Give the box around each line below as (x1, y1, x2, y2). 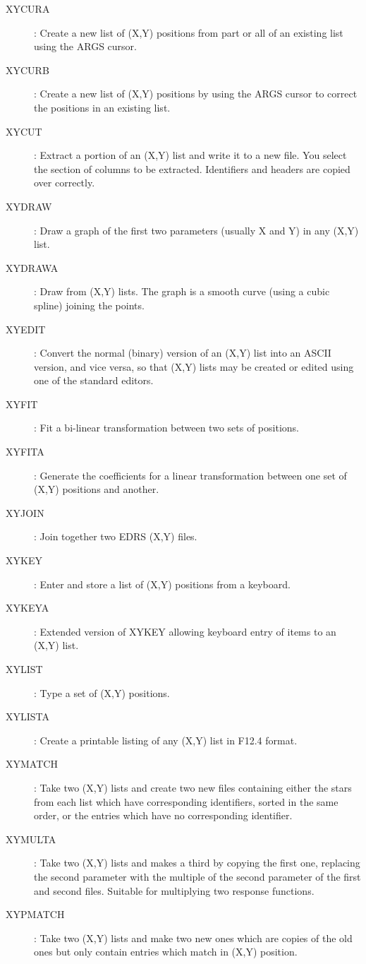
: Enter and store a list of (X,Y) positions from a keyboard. (34, 576, 291, 591)
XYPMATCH (6, 907, 65, 922)
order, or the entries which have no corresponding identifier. (34, 808, 293, 823)
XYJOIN (6, 505, 44, 520)
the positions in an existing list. (34, 100, 171, 114)
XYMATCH (6, 756, 58, 771)
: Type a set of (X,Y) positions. (34, 685, 170, 700)
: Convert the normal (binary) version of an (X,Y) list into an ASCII (34, 345, 331, 360)
